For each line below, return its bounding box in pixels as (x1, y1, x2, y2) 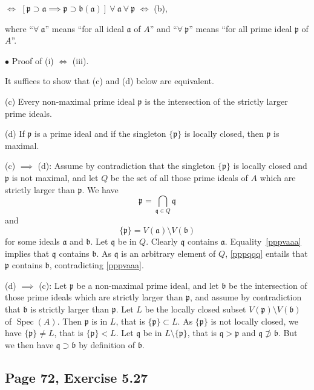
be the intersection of (229, 279, 307, 291)
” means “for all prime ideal (189, 22, 292, 35)
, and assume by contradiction (190, 291, 302, 303)
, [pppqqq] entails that (225, 246, 308, 259)
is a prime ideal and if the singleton (34, 127, 166, 140)
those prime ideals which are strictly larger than (5, 291, 183, 303)
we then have (5, 338, 54, 351)
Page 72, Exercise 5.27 (5, 368, 148, 386)
